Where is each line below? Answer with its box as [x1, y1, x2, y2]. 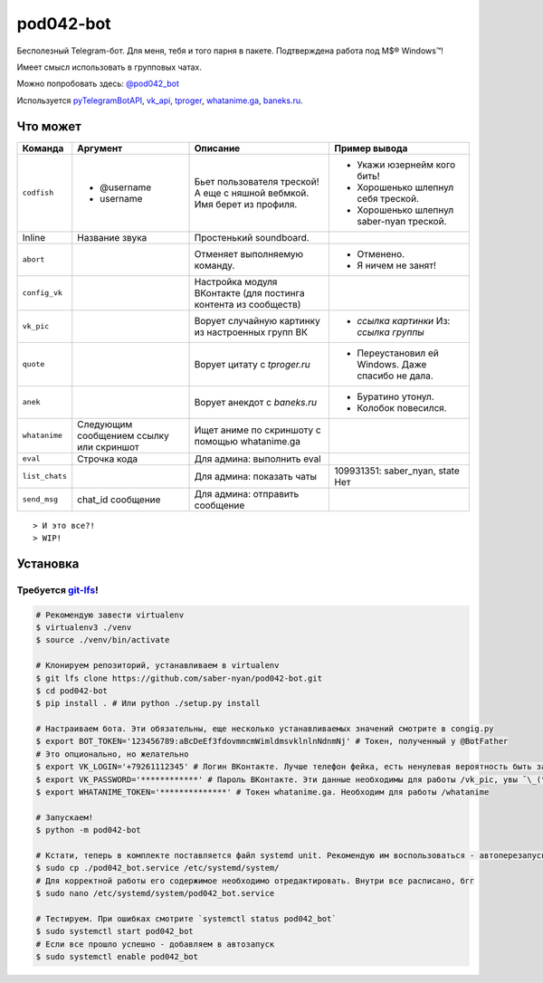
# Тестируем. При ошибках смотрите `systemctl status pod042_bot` [35, 913, 337, 923]
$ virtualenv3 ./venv [35, 622, 132, 633]
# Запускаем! [35, 812, 94, 823]
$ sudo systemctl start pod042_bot [35, 926, 194, 937]
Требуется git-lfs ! [16, 584, 99, 596]
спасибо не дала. [357, 369, 433, 382]
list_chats [22, 472, 68, 482]
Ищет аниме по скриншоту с [194, 424, 321, 436]
